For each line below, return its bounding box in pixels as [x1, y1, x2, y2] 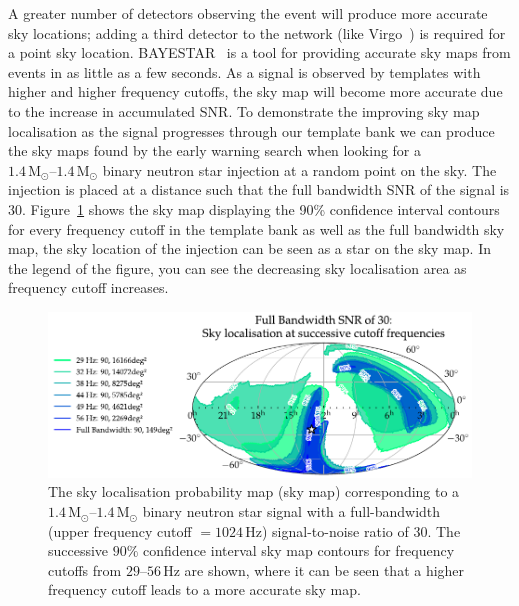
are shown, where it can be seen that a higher [184, 559, 465, 580]
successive [48, 540, 109, 561]
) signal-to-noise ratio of [261, 520, 409, 541]
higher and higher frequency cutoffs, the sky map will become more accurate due [8, 81, 503, 102]
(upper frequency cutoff [48, 520, 192, 541]
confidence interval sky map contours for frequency [143, 540, 455, 561]
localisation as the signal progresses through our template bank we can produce [8, 120, 495, 141]
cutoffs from [48, 559, 122, 580]
